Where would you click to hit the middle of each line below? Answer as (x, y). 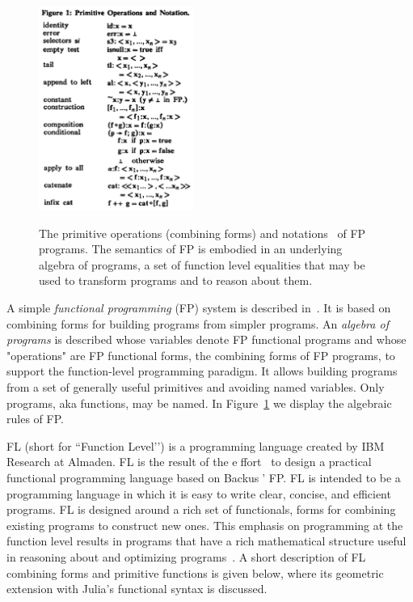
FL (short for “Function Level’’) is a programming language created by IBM (196, 445)
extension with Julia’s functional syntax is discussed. (137, 589)
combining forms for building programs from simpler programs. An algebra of (198, 323)
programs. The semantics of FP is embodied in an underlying (191, 249)
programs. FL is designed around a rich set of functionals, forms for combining (201, 509)
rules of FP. (35, 419)
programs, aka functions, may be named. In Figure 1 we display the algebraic (199, 403)
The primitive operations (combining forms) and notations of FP (202, 233)
